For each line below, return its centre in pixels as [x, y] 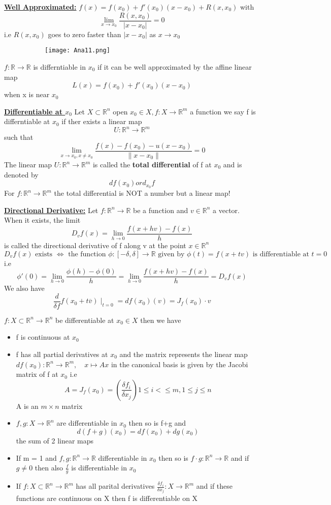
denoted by [21, 174]
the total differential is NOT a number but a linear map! [142, 193]
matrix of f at [37, 374]
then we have [161, 320]
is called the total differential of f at [152, 165]
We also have [24, 288]
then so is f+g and [157, 423]
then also [49, 468]
